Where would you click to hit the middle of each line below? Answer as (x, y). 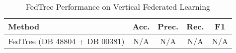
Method (24, 26)
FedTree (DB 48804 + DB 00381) (66, 41)
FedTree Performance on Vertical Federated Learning (118, 7)
